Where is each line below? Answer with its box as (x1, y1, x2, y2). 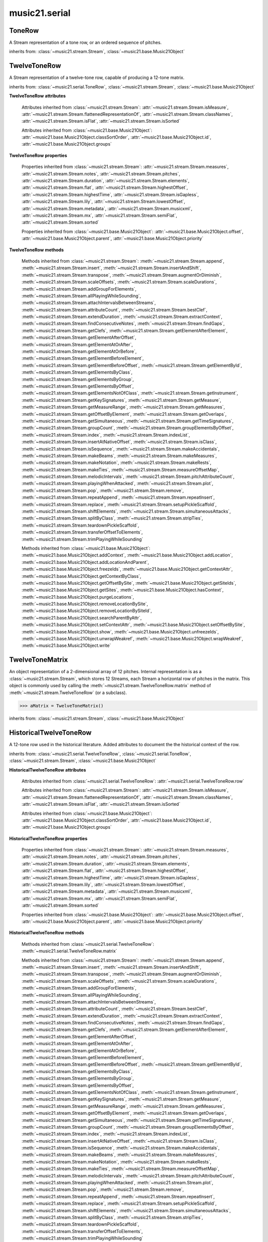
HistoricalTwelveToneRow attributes (9, 767, 86, 773)
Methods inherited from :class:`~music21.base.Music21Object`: (21, 545, 151, 551)
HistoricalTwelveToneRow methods (9, 930, 84, 936)
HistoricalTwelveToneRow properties (9, 835, 88, 842)
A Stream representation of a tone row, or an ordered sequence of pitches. (9, 40, 162, 46)
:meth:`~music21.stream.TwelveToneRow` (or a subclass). (9, 690, 127, 696)
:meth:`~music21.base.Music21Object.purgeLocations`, (21, 594, 134, 600)
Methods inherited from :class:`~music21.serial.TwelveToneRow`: (21, 941, 154, 947)
